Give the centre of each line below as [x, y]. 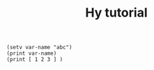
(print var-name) [32, 53]
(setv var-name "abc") [39, 47]
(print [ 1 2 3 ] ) [35, 60]
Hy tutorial [116, 13]
